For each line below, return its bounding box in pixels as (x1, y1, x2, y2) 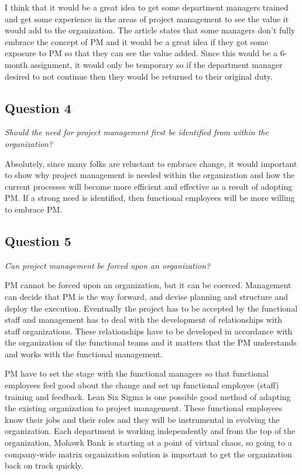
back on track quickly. (5, 459, 84, 471)
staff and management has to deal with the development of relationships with (5, 313, 282, 326)
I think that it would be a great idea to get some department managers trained (5, 1, 289, 13)
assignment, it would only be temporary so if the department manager (30, 58, 283, 70)
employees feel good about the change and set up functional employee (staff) (5, 379, 279, 391)
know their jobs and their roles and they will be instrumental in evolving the (5, 413, 280, 425)
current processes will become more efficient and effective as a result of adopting (5, 180, 293, 192)
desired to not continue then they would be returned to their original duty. (5, 70, 273, 82)
